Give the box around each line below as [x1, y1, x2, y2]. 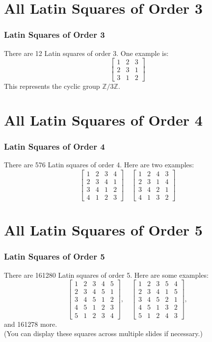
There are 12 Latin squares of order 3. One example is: [4, 48, 169, 58]
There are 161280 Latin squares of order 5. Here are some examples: [4, 269, 209, 280]
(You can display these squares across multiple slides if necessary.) [4, 328, 203, 339]
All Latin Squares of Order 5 [4, 220, 203, 240]
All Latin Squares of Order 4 [4, 110, 203, 130]
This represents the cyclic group [4, 81, 100, 91]
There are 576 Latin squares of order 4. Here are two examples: [4, 159, 194, 170]
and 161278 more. [4, 318, 57, 329]
